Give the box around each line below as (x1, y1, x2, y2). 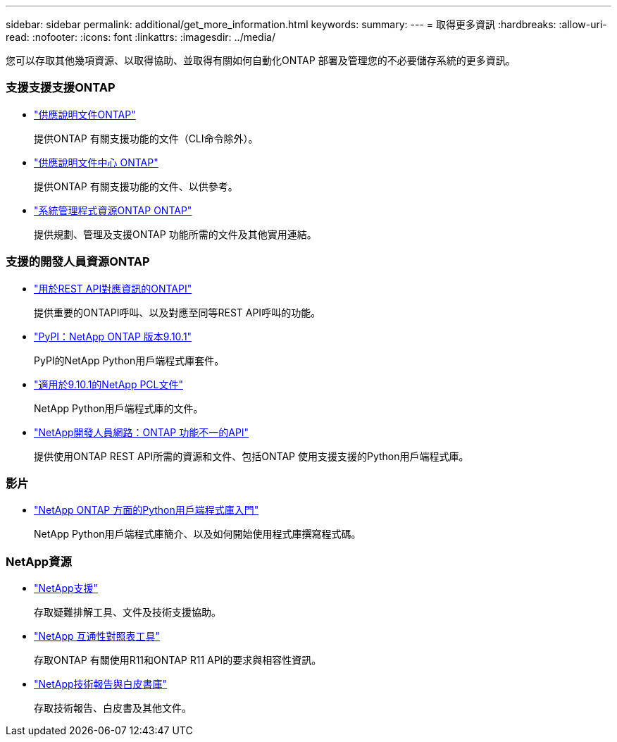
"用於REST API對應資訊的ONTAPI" (34, 282, 192, 295)
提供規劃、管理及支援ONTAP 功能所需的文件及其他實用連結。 (34, 228, 317, 240)
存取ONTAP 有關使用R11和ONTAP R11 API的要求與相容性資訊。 (34, 654, 322, 666)
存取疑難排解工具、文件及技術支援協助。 (34, 606, 221, 618)
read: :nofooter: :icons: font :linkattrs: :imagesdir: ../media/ (6, 31, 275, 43)
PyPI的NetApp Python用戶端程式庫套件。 (34, 354, 225, 366)
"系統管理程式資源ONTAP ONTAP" (34, 204, 192, 216)
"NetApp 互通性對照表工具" (34, 630, 161, 642)
